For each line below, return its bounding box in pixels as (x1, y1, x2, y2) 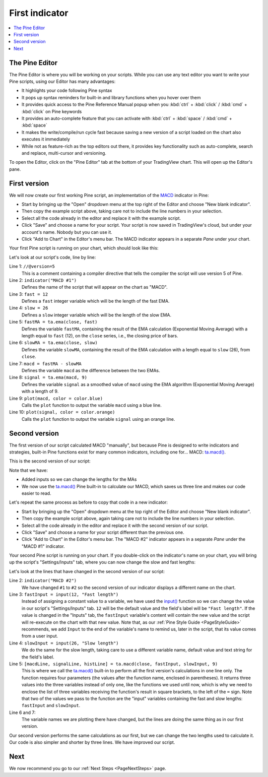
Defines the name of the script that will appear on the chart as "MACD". (21, 284, 168, 290)
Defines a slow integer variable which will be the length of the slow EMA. (21, 312, 171, 318)
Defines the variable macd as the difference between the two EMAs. (21, 367, 160, 373)
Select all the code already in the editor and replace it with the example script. (21, 215, 181, 221)
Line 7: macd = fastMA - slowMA (9, 360, 82, 367)
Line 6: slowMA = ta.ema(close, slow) (9, 340, 98, 346)
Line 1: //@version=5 (9, 263, 55, 269)
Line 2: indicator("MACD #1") (9, 277, 77, 283)
